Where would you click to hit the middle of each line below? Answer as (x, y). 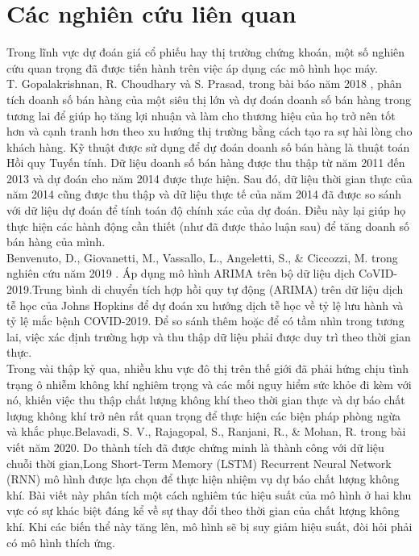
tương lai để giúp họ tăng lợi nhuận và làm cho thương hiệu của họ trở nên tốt (201, 115)
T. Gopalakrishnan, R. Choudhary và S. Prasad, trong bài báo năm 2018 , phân (204, 84)
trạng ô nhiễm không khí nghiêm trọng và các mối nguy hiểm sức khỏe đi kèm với (209, 384)
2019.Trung (34, 289)
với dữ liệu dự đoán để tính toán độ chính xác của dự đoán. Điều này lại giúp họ (206, 210)
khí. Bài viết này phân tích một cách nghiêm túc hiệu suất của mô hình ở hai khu (209, 494)
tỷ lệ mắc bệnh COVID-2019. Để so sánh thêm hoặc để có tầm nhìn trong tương (205, 321)
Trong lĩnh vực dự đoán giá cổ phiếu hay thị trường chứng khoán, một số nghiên (206, 52)
